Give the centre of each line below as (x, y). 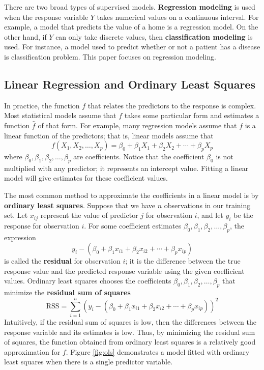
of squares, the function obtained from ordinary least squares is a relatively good (130, 342)
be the (243, 215)
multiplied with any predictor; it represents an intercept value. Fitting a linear (126, 168)
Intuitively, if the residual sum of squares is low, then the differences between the (130, 322)
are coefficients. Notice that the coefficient (139, 156)
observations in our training (207, 205)
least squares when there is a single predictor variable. (89, 362)
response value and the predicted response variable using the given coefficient (124, 271)
